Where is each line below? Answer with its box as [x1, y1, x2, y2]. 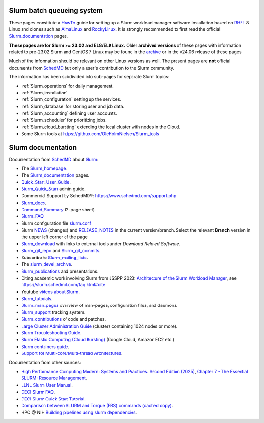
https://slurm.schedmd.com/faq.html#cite [21, 282, 106, 288]
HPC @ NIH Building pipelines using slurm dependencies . [21, 409, 137, 416]
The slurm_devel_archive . [21, 261, 73, 267]
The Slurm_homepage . [21, 165, 67, 171]
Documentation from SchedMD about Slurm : [9, 157, 99, 163]
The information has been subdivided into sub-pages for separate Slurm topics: [9, 74, 170, 80]
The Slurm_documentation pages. [21, 172, 89, 178]
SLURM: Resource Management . [21, 375, 87, 381]
